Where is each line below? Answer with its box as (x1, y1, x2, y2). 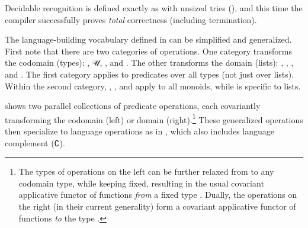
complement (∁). (5, 136, 65, 149)
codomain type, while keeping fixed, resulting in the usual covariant (18, 176, 264, 189)
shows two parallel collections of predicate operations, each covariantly (5, 99, 261, 112)
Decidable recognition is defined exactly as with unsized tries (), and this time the (5, 2, 303, 14)
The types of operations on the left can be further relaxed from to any (18, 165, 274, 178)
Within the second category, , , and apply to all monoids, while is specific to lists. (5, 79, 301, 92)
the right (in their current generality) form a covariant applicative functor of (18, 200, 296, 212)
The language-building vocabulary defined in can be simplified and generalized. (5, 33, 292, 46)
